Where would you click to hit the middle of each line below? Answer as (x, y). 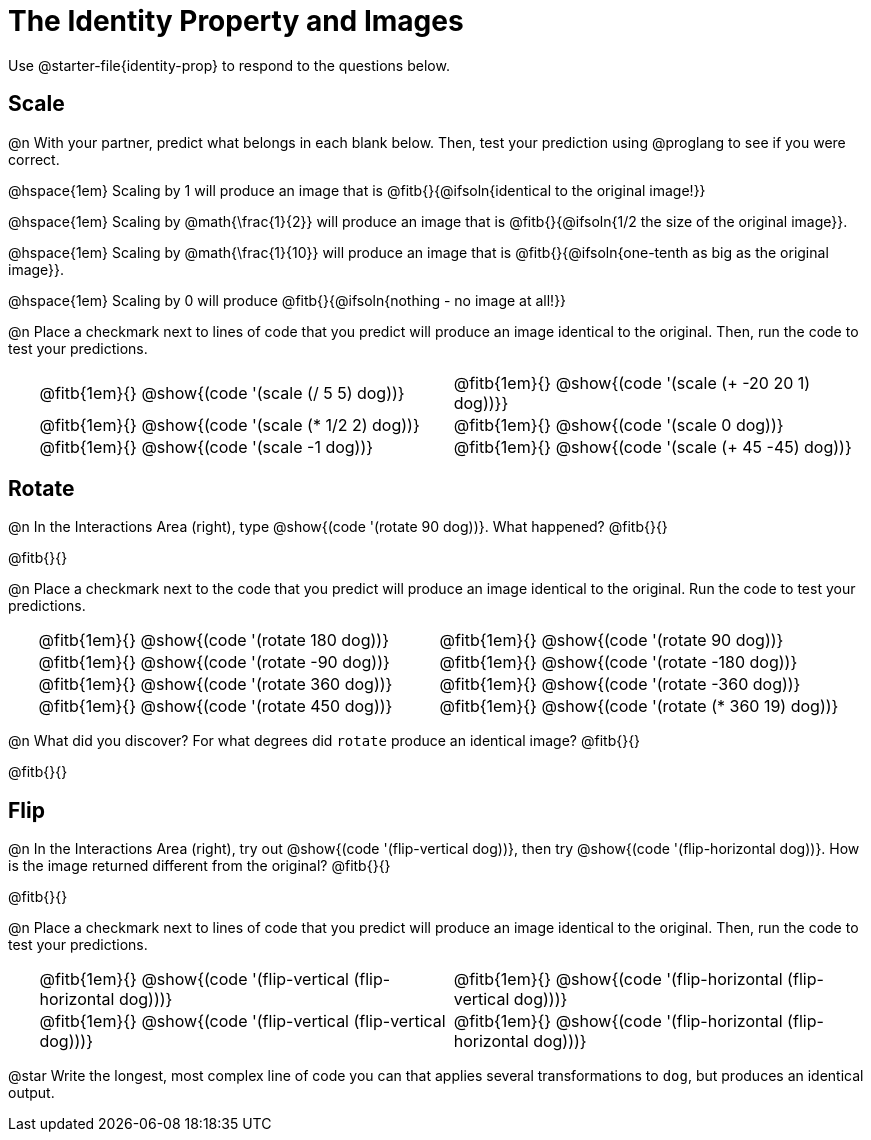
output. (31, 1093)
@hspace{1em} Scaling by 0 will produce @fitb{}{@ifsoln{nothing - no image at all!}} (287, 300)
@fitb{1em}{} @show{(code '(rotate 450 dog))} (215, 706)
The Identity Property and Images (236, 21)
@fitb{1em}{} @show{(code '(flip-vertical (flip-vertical (242, 1021)
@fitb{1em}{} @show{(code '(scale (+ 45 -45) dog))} (652, 446)
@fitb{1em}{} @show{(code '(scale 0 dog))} (618, 424)
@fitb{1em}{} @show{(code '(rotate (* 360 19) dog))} (639, 706)
